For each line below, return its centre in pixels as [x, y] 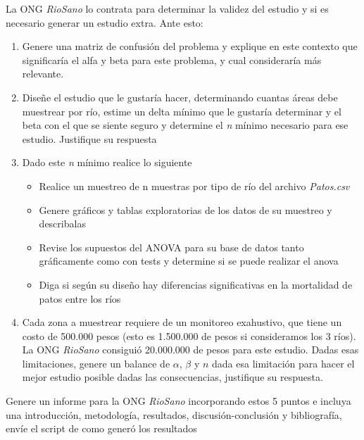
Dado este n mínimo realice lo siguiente [107, 162]
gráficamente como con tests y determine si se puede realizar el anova [189, 261]
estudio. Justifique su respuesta [89, 138]
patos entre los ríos [80, 298]
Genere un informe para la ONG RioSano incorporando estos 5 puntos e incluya [178, 401]
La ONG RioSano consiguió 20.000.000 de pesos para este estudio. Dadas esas [190, 350]
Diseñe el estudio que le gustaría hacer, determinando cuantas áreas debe [180, 97]
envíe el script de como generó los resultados [101, 428]
